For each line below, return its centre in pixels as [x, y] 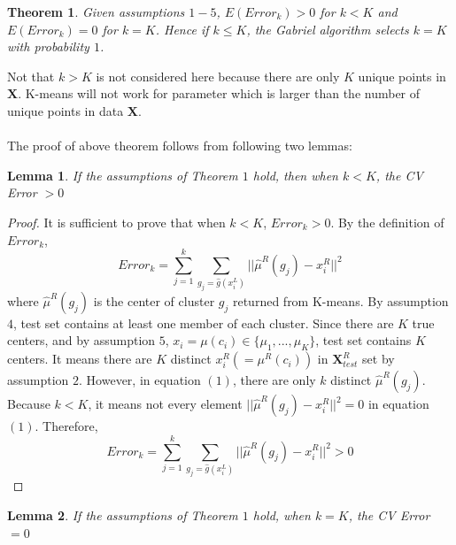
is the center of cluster [154, 300]
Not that [31, 76]
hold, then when [295, 175]
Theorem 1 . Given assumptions [96, 12]
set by [379, 359]
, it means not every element [165, 404]
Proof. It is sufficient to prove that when [116, 222]
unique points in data [66, 110]
